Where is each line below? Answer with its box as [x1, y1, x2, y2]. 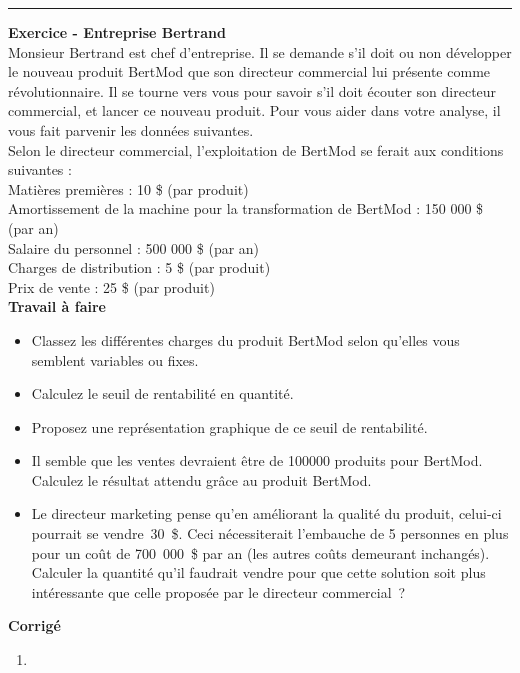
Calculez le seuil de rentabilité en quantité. [31, 383, 294, 404]
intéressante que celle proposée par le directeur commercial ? [31, 581, 406, 602]
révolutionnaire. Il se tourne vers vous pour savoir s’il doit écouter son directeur [8, 80, 497, 101]
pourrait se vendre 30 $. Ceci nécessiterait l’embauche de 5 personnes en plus [31, 523, 509, 544]
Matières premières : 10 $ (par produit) [8, 178, 249, 199]
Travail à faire [8, 296, 106, 317]
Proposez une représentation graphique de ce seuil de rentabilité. [31, 416, 428, 437]
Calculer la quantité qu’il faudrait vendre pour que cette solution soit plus [31, 562, 486, 583]
